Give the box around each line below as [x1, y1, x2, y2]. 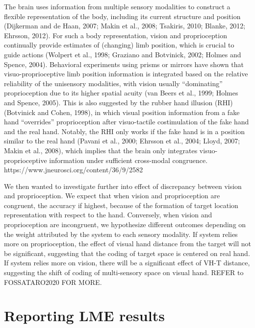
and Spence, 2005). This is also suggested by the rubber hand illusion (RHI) [4, 97, 233, 107]
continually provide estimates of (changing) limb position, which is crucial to [4, 40, 234, 50]
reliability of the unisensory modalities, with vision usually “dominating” [4, 78, 223, 88]
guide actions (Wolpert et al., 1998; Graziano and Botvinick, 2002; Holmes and [4, 49, 241, 59]
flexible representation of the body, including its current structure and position [4, 11, 241, 21]
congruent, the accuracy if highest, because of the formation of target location [4, 200, 238, 210]
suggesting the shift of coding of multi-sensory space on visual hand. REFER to [4, 267, 244, 278]
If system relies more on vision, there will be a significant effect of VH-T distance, [4, 258, 250, 268]
